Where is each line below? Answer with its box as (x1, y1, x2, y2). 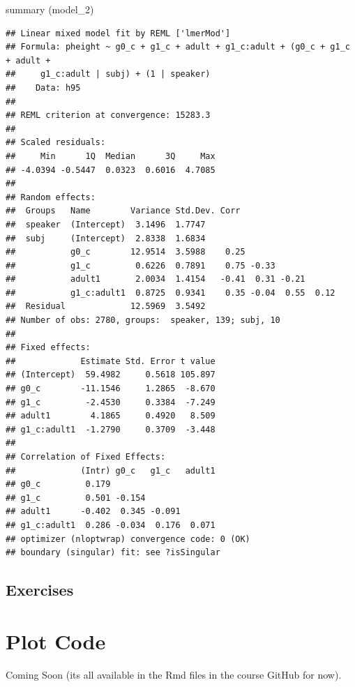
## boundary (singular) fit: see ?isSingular (6, 548, 220, 558)
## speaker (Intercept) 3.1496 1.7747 (6, 219, 206, 229)
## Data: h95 (6, 82, 81, 93)
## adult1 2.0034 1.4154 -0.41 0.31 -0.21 (6, 274, 305, 285)
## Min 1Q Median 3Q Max (6, 151, 216, 161)
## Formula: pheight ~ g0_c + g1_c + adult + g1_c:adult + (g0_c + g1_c (6, 42, 350, 52)
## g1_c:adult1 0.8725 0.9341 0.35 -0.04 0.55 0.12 (6, 287, 335, 298)
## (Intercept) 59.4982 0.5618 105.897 (6, 370, 216, 380)
